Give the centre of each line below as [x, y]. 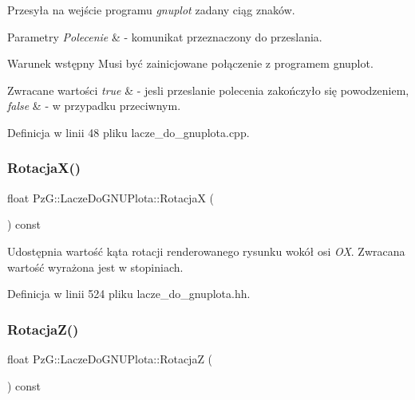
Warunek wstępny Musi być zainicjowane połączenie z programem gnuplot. [190, 63]
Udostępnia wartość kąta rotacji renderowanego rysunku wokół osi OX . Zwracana [206, 251]
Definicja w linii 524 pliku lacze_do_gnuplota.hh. [129, 294]
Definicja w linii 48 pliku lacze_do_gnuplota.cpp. [128, 132]
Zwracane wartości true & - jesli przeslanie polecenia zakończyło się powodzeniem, [208, 90]
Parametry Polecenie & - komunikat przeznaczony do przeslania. [165, 36]
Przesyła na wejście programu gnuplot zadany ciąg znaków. [151, 10]
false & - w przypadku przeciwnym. [94, 106]
